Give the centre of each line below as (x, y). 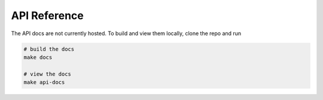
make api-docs (44, 82)
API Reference (47, 15)
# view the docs (48, 74)
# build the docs (49, 49)
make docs (38, 57)
